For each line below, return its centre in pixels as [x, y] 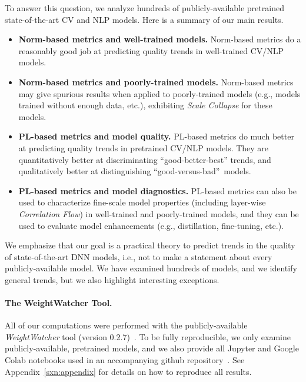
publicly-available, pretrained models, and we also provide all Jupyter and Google [152, 348]
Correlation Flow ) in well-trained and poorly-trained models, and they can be [159, 213]
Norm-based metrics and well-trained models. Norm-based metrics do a [160, 39]
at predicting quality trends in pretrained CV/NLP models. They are [144, 147]
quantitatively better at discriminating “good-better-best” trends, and [145, 159]
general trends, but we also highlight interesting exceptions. [112, 279]
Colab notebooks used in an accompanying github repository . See [125, 360]
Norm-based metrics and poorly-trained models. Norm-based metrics [156, 82]
